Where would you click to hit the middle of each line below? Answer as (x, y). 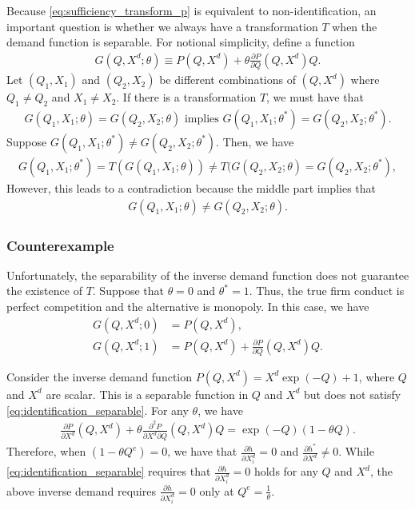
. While (356, 451)
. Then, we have (255, 141)
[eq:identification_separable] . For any (98, 410)
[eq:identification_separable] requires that (109, 471)
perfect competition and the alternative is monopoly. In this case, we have (188, 307)
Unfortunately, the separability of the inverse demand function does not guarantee (208, 275)
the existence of (44, 291)
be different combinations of (227, 80)
